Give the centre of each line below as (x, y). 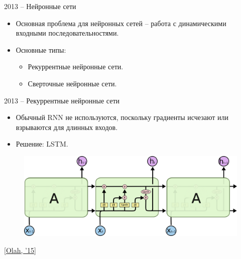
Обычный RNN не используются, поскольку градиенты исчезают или (122, 117)
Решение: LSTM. (42, 144)
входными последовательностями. (67, 33)
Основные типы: (41, 49)
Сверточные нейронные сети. (72, 83)
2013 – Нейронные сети (40, 6)
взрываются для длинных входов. (67, 127)
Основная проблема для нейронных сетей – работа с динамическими (121, 23)
